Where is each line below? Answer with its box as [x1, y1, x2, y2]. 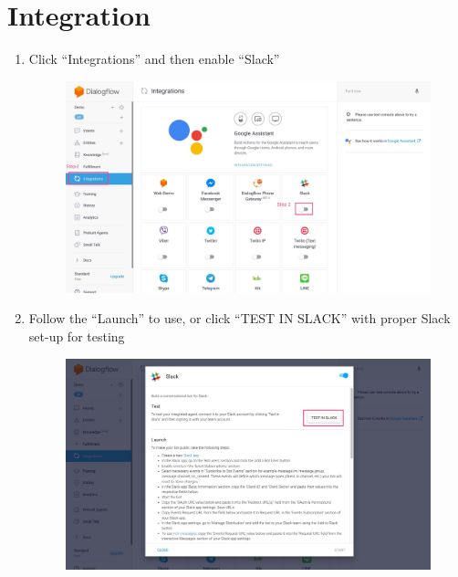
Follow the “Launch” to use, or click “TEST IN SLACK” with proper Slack [28, 309, 451, 328]
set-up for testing [28, 327, 125, 346]
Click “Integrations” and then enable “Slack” [28, 49, 280, 68]
